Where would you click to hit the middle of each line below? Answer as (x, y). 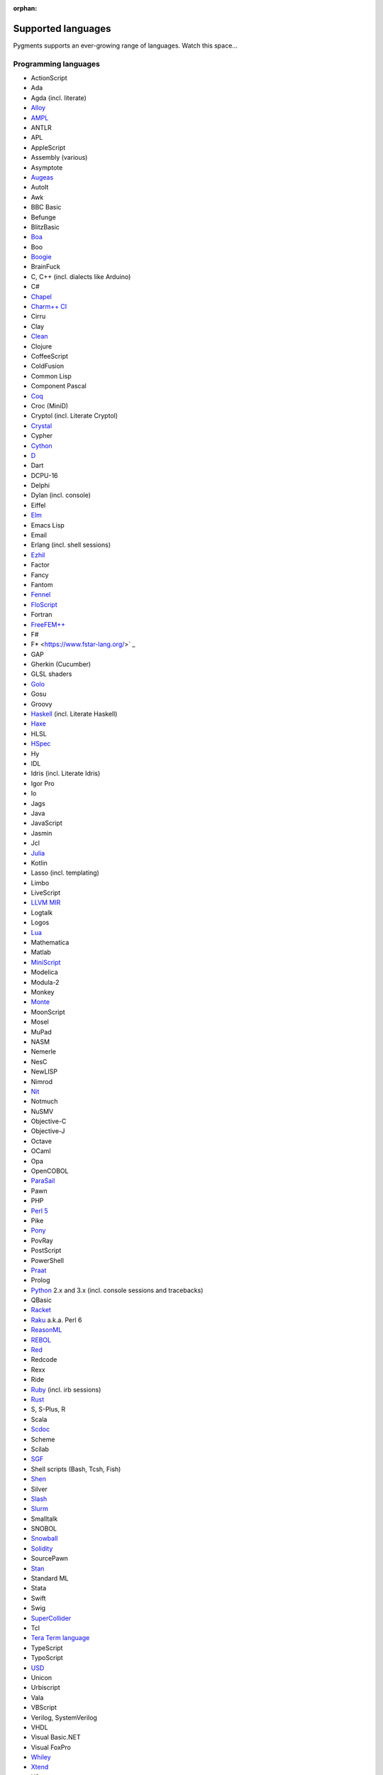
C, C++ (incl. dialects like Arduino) (81, 276)
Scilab (40, 1449)
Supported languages (62, 28)
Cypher (42, 436)
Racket (41, 1310)
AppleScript (48, 147)
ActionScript (49, 78)
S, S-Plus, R (48, 1409)
